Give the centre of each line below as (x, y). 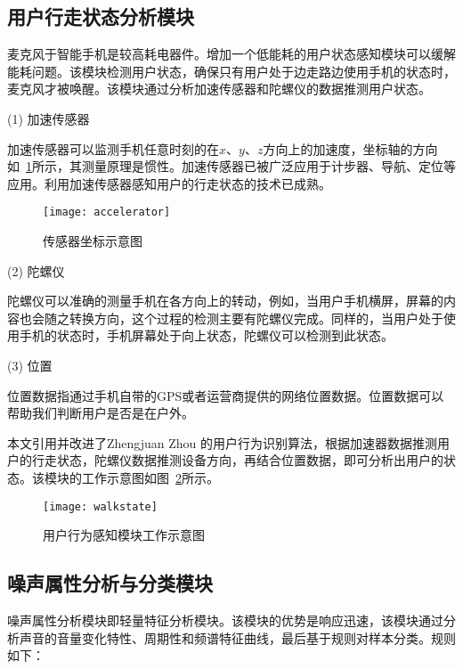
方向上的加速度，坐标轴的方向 (350, 148)
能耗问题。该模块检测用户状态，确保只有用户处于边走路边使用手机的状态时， (231, 71)
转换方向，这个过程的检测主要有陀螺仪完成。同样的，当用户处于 (256, 318)
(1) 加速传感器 (49, 118)
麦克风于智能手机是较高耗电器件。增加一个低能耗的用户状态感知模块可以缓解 (231, 54)
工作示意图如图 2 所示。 (150, 477)
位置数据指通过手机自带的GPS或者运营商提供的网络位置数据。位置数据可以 (226, 395)
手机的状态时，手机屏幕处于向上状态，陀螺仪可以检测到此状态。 (206, 335)
